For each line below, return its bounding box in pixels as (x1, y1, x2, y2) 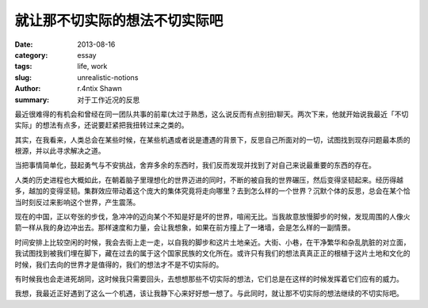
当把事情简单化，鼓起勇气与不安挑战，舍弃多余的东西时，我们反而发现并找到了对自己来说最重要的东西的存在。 (14, 161, 376, 170)
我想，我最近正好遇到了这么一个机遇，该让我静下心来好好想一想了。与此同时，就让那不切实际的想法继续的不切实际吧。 (14, 289, 403, 298)
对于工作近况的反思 (77, 95, 140, 105)
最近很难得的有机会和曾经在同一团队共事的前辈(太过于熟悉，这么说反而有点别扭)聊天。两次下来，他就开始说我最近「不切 (14, 109, 409, 119)
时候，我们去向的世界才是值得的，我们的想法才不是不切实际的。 (14, 260, 224, 269)
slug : (14, 72, 32, 82)
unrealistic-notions (77, 72, 139, 82)
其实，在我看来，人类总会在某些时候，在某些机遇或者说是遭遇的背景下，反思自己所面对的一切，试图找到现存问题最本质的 (14, 135, 411, 144)
